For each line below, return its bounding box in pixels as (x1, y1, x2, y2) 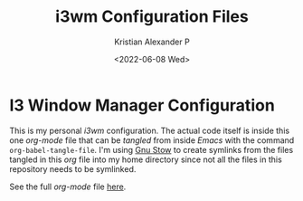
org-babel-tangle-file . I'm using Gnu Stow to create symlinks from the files (9, 144, 294, 155)
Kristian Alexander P (114, 36, 190, 47)
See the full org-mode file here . (9, 181, 127, 192)
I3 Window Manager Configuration (9, 95, 276, 115)
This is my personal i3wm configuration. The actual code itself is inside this (9, 125, 290, 136)
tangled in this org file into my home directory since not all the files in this (9, 154, 282, 165)
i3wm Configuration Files (55, 6, 249, 27)
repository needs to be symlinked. (9, 163, 137, 174)
